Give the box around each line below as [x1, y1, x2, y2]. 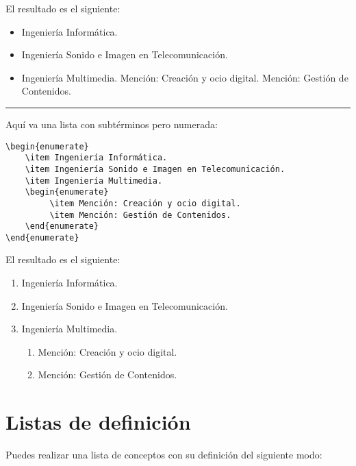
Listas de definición [5, 408, 191, 436]
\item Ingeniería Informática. [25, 153, 168, 163]
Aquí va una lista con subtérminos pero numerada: [5, 116, 218, 131]
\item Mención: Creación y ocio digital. [49, 198, 241, 208]
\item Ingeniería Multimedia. [25, 175, 163, 186]
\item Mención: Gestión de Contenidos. [49, 210, 231, 220]
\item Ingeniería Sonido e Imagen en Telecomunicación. [25, 164, 285, 174]
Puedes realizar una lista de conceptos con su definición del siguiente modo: [5, 447, 322, 462]
